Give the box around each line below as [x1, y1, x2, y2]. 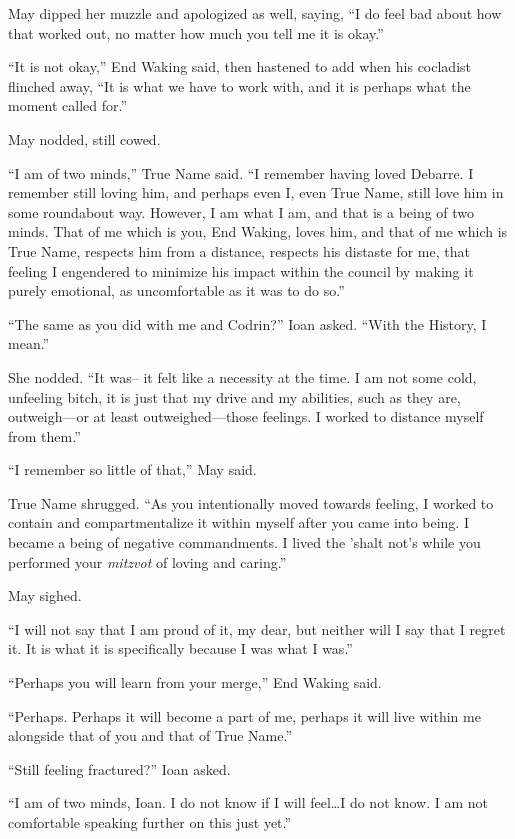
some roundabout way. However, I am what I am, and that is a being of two [8, 201, 475, 222]
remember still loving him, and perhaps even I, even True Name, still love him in [8, 182, 504, 203]
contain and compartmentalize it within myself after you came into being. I [8, 512, 469, 533]
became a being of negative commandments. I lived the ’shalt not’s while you [8, 532, 481, 553]
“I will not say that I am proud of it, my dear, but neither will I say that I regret [8, 618, 506, 639]
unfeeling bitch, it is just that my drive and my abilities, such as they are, [8, 386, 461, 407]
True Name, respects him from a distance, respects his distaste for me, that [8, 240, 470, 261]
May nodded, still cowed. [8, 128, 161, 149]
